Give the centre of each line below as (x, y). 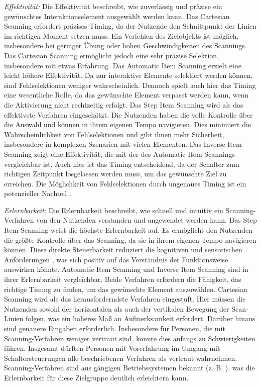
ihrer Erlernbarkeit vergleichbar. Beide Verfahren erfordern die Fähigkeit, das (123, 279)
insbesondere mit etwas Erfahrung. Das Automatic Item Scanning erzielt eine (123, 65)
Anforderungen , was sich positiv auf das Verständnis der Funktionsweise (116, 259)
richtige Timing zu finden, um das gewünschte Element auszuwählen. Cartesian (126, 289)
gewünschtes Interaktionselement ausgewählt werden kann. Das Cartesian (117, 16)
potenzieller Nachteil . (38, 193)
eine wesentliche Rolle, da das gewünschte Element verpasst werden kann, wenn (126, 95)
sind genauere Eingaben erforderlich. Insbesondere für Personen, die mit (115, 328)
